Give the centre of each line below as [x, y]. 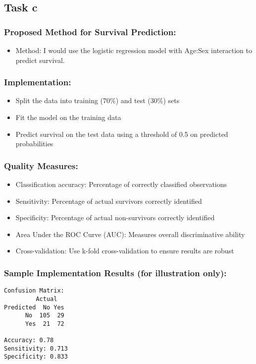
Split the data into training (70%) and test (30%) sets [98, 100]
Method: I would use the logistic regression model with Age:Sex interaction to [134, 50]
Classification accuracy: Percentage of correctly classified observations [121, 184]
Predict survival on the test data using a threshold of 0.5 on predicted [122, 134]
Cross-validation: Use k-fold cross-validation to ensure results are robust [125, 251]
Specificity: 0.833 [36, 357]
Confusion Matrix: [34, 291]
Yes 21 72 [45, 324]
